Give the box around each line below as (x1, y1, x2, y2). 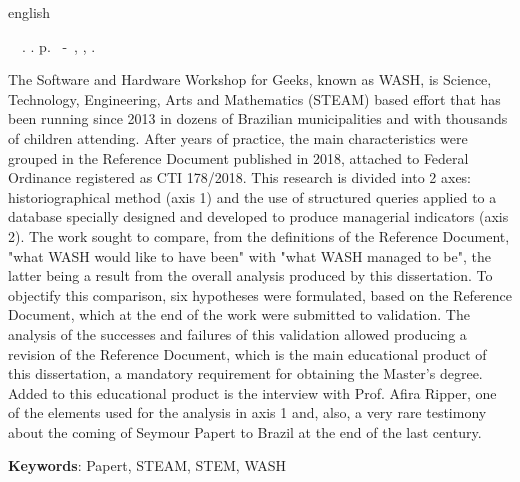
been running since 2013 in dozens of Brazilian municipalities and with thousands (8, 108, 508, 129)
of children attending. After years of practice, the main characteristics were (8, 127, 468, 148)
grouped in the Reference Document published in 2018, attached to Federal (8, 147, 469, 168)
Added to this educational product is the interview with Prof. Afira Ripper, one (8, 382, 497, 403)
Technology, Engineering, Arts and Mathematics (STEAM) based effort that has (8, 88, 501, 109)
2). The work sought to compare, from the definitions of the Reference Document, (8, 225, 510, 246)
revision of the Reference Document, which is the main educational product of (8, 343, 487, 364)
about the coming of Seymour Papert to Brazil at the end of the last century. (8, 421, 482, 442)
